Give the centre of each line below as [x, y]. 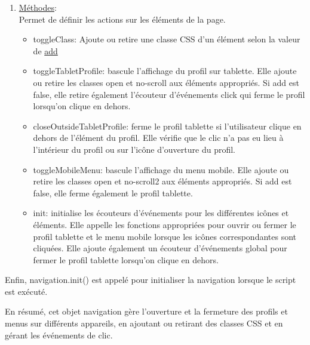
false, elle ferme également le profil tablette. [113, 192]
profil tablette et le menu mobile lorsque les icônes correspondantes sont [165, 236]
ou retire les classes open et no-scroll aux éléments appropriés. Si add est [166, 82]
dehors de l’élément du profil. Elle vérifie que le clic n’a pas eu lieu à [158, 138]
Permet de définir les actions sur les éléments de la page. [122, 19]
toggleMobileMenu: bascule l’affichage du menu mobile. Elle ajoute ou [161, 169]
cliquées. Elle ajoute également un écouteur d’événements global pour [160, 248]
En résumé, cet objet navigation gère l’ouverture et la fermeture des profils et [146, 311]
